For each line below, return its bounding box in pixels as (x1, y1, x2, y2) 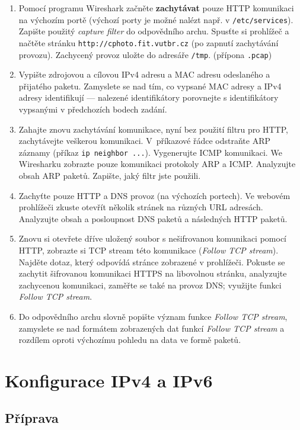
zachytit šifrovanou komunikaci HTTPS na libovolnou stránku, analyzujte (18, 267, 287, 280)
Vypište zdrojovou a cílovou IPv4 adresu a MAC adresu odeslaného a (18, 68, 270, 81)
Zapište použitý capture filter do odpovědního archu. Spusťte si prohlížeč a (18, 25, 289, 37)
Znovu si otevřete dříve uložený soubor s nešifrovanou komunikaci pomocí (18, 232, 286, 245)
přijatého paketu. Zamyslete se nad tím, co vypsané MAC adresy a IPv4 (18, 79, 282, 92)
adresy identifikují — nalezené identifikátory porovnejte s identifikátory (18, 91, 279, 104)
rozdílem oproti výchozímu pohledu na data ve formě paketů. (18, 333, 241, 346)
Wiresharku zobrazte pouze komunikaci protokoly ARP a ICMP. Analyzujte (18, 158, 296, 170)
